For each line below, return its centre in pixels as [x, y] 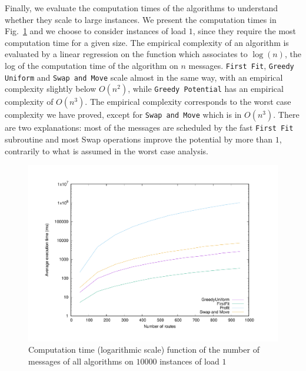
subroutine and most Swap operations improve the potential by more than [139, 139]
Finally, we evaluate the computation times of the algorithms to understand [142, 8]
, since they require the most [245, 31]
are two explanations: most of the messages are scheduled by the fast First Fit [149, 127]
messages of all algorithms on [81, 361]
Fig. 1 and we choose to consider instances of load [96, 31]
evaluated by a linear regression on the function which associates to [126, 54]
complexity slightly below [51, 89]
